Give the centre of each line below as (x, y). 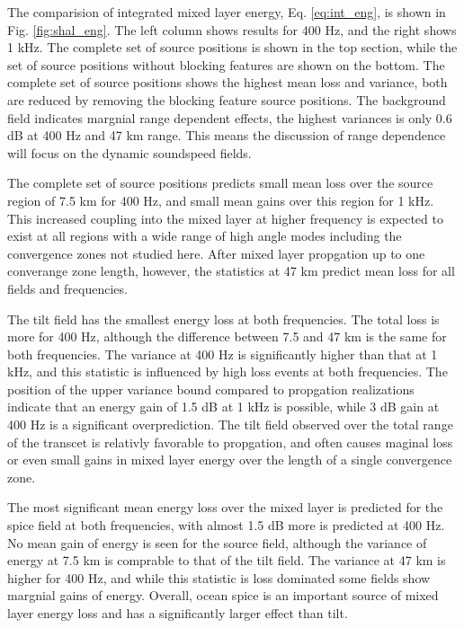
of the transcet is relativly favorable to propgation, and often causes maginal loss (230, 442)
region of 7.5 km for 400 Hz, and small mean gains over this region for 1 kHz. (221, 200)
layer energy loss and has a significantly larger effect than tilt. (178, 613)
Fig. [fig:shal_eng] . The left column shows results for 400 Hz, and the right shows (232, 29)
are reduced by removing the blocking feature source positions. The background (227, 99)
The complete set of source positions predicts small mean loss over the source (220, 183)
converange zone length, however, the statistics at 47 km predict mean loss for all (231, 271)
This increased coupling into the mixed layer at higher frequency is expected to (225, 218)
